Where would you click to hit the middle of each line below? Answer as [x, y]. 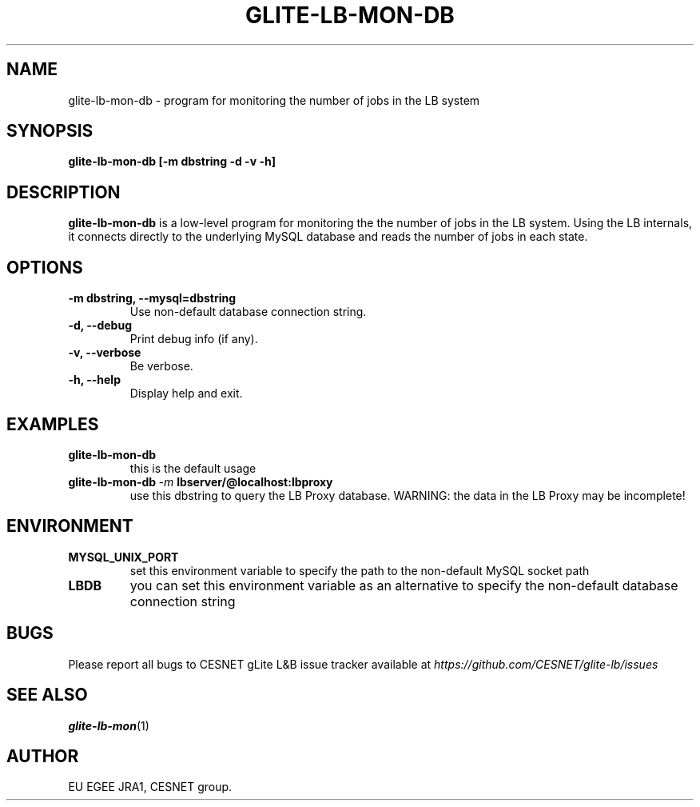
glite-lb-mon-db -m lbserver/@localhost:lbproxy [201, 481]
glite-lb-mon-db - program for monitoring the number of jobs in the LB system [274, 100]
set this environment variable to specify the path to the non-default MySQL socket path [360, 570]
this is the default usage [193, 468]
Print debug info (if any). [194, 339]
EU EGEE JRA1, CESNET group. [150, 787]
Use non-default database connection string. [248, 312]
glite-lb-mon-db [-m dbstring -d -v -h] [172, 162]
